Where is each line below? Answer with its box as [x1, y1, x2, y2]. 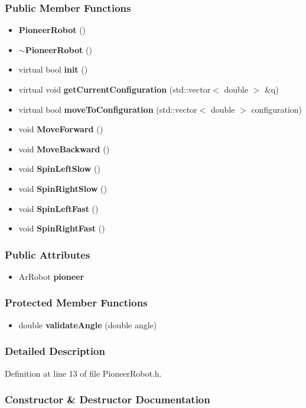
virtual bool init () [18, 63, 88, 76]
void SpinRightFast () [18, 222, 105, 234]
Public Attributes [5, 247, 90, 262]
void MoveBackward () [18, 142, 110, 155]
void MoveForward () [18, 123, 103, 135]
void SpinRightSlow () [18, 182, 108, 194]
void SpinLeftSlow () [18, 162, 100, 175]
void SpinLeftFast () [18, 202, 99, 214]
